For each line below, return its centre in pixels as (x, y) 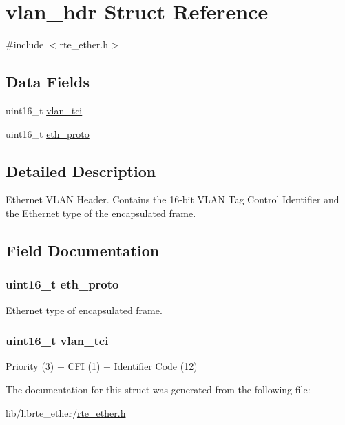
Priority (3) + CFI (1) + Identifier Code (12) (102, 366)
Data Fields (48, 82)
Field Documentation (83, 250)
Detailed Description (81, 170)
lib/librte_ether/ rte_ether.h (66, 412)
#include (25, 44)
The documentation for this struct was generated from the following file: (158, 389)
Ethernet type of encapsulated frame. (84, 310)
